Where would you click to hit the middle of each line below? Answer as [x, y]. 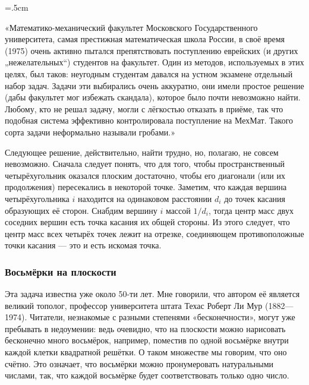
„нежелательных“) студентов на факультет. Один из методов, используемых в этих [154, 62]
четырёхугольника [37, 198]
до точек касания [255, 198]
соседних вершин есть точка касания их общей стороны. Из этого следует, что [147, 222]
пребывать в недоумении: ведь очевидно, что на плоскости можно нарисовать [145, 328]
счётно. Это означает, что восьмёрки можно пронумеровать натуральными [139, 363]
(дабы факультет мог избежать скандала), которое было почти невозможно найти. [153, 97]
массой [178, 210]
